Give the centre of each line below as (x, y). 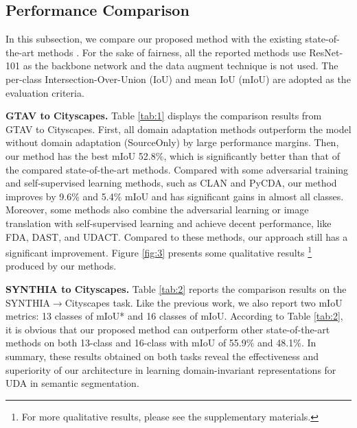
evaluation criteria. (45, 92)
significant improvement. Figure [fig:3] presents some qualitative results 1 (159, 251)
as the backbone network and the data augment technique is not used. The (181, 66)
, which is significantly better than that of (252, 155)
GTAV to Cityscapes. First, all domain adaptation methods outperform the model (178, 129)
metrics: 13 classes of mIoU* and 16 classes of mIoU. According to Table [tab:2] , (174, 316)
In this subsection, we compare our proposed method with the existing (154, 39)
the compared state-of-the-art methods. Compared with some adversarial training (177, 169)
